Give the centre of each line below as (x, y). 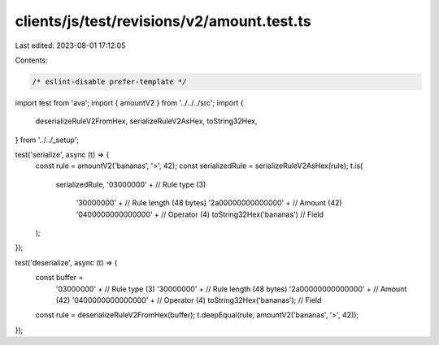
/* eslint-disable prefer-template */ (109, 82)
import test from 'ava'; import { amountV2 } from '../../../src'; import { (129, 102)
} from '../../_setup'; (47, 140)
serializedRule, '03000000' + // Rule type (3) (131, 184)
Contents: (31, 60)
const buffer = (59, 278)
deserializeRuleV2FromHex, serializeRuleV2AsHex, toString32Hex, (146, 121)
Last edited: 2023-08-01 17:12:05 (70, 45)
